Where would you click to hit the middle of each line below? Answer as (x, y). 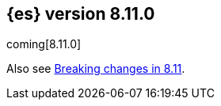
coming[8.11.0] (44, 44)
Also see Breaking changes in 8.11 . (96, 69)
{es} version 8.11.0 (81, 14)
